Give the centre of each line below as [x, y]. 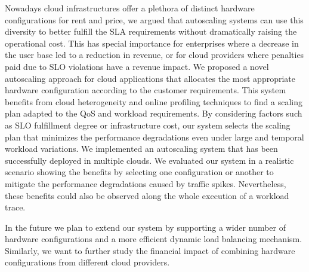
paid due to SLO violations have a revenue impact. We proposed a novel [137, 66]
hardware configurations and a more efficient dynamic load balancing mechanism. [154, 239]
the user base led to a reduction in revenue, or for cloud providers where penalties [154, 55]
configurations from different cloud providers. [87, 262]
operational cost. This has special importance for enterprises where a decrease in [152, 43]
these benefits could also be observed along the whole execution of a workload [147, 195]
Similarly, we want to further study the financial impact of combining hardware [150, 250]
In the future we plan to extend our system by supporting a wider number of [146, 227]
